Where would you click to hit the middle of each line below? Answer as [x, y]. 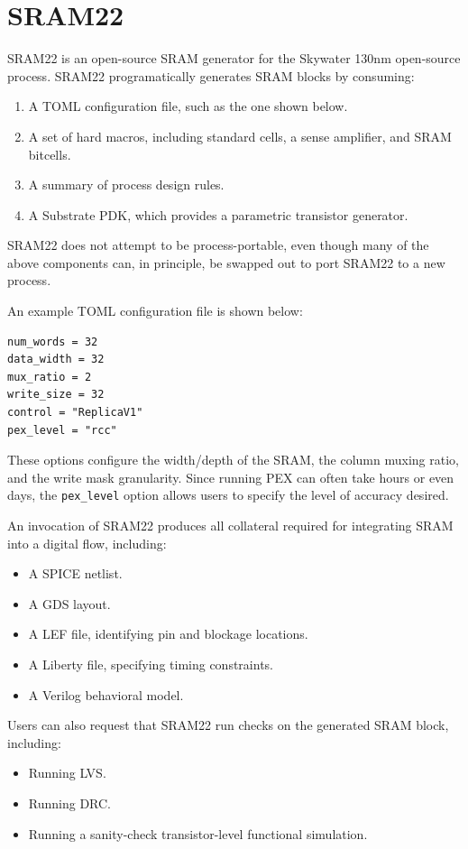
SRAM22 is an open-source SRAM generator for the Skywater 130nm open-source [234, 58]
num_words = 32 [53, 341]
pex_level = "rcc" [62, 430]
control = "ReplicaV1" [75, 413]
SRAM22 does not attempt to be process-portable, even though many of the [218, 245]
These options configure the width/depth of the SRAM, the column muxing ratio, [233, 460]
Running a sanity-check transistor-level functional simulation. [198, 833]
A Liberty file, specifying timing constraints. [151, 664]
